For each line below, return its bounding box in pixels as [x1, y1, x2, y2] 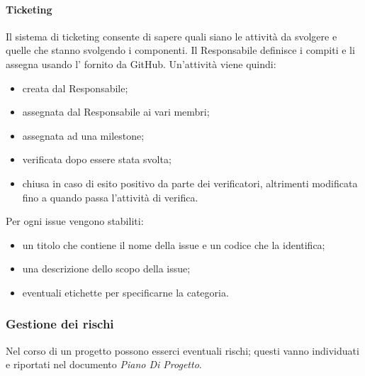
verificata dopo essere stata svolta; [22, 152, 172, 167]
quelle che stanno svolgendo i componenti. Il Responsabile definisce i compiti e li [6, 43, 355, 57]
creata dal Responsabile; [22, 80, 128, 95]
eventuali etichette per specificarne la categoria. [22, 284, 229, 299]
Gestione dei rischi [6, 315, 114, 333]
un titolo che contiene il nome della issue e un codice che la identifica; [22, 237, 325, 252]
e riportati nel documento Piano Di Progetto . [6, 357, 202, 372]
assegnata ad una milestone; [22, 128, 145, 143]
